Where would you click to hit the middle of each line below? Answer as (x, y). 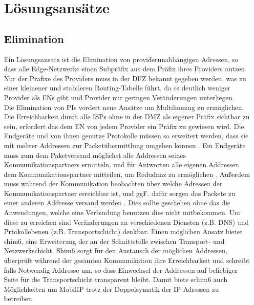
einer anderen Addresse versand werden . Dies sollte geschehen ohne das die (117, 203)
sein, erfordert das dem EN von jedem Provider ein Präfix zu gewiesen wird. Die (124, 126)
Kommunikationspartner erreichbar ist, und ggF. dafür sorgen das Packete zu (120, 193)
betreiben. (19, 298)
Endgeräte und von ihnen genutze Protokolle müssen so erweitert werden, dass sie (126, 136)
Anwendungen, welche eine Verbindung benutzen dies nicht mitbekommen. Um (122, 212)
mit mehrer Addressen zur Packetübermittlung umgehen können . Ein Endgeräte (125, 145)
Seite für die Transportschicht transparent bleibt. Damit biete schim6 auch (116, 279)
